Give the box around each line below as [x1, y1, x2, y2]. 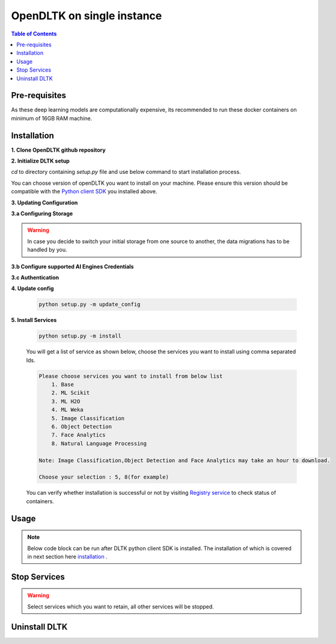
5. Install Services [11, 317, 57, 324]
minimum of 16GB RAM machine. [11, 114, 93, 122]
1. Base [51, 381, 75, 388]
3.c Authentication [11, 274, 60, 281]
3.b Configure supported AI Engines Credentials [11, 262, 134, 270]
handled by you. [27, 246, 67, 253]
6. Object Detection [51, 423, 112, 430]
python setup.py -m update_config [38, 301, 141, 308]
